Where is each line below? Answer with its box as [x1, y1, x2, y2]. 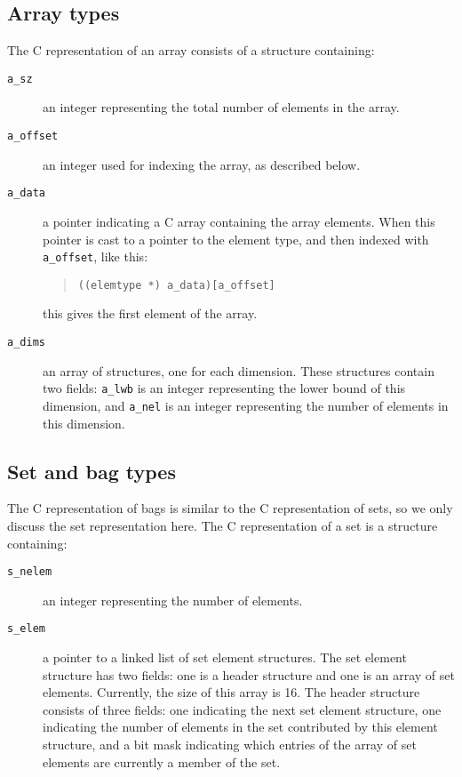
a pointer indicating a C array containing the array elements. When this [43, 212, 435, 230]
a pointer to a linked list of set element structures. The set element [43, 648, 407, 667]
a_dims [7, 336, 45, 349]
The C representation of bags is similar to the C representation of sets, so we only [7, 499, 453, 517]
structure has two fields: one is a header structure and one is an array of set [43, 665, 455, 684]
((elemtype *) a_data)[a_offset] [77, 278, 275, 292]
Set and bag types [7, 457, 176, 485]
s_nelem [7, 565, 52, 579]
